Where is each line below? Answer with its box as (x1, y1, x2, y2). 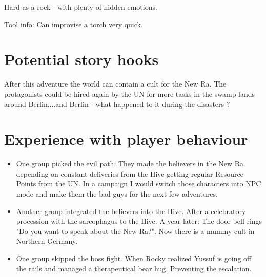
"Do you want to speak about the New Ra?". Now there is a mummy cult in (16, 225, 255, 236)
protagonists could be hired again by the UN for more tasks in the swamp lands (4, 88, 255, 99)
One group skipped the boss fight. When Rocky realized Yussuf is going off (16, 252, 252, 263)
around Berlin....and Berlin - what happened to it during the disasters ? (4, 98, 230, 109)
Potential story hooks (4, 49, 159, 70)
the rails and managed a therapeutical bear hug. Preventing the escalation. (16, 263, 252, 273)
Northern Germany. (16, 236, 78, 246)
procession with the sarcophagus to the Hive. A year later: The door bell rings (16, 216, 262, 226)
